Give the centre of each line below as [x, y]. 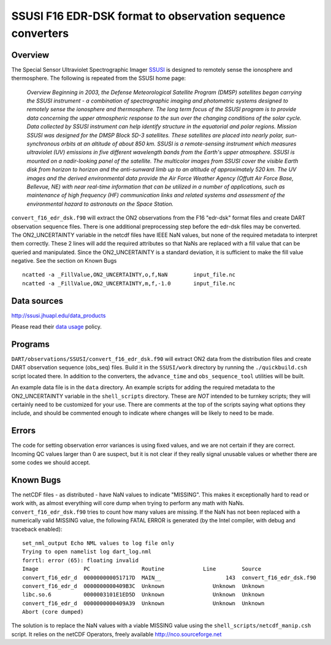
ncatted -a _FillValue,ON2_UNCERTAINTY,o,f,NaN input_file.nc [129, 275]
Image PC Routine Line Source [142, 569]
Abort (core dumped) [53, 612]
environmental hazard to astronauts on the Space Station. [100, 204]
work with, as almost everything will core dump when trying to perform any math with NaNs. [128, 503]
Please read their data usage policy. [57, 327]
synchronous [43, 144]
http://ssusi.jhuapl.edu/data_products [59, 315]
